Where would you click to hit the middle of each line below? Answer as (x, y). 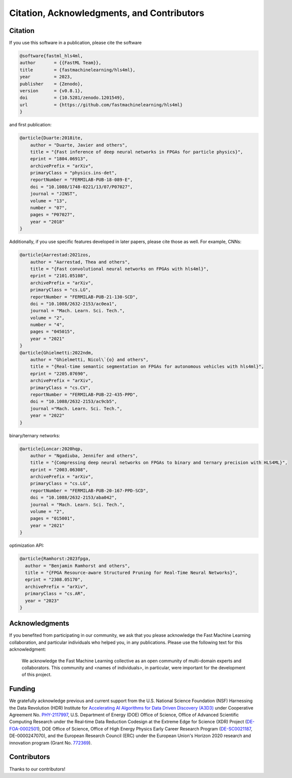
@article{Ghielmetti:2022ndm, (57, 353)
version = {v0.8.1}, (51, 91)
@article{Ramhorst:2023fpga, (55, 559)
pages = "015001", (53, 519)
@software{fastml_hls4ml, (51, 56)
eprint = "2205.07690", (59, 374)
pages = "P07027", (53, 215)
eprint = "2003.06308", (59, 470)
